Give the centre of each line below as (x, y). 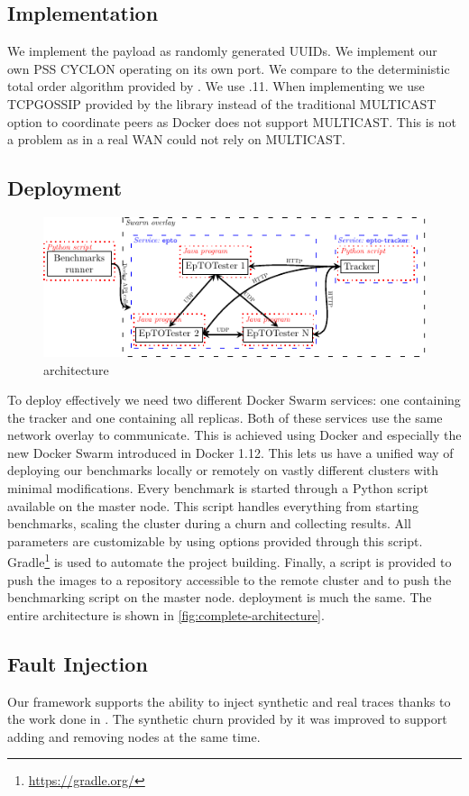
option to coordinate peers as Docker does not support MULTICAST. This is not (232, 121)
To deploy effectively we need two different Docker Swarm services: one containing (234, 400)
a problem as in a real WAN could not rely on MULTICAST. (176, 139)
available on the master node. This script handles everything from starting (213, 505)
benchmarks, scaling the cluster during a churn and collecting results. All (209, 523)
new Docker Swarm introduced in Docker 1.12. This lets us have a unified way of (230, 452)
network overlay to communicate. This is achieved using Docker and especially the (234, 435)
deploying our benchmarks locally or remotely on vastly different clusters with (223, 470)
